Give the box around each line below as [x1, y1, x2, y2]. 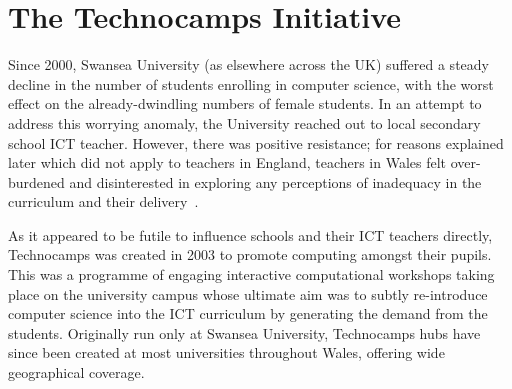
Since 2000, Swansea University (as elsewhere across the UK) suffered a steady [8, 54, 489, 75]
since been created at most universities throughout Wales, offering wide [8, 342, 445, 363]
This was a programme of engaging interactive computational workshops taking [8, 264, 495, 285]
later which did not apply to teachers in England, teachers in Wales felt [8, 152, 447, 173]
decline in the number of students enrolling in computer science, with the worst [8, 73, 494, 94]
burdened [8, 171, 65, 192]
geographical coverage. [8, 362, 145, 383]
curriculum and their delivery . [8, 191, 199, 212]
